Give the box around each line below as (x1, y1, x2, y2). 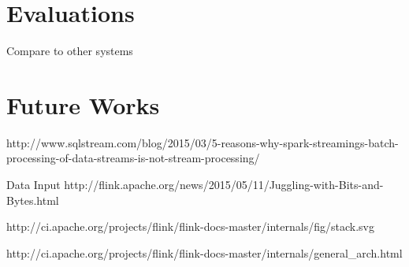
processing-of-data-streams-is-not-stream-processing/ (6, 150, 260, 166)
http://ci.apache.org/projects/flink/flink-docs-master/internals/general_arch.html (6, 244, 403, 261)
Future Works (6, 88, 160, 121)
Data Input (6, 176, 61, 193)
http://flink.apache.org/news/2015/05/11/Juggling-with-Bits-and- (64, 176, 384, 193)
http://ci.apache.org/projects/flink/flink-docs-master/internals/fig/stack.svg (6, 218, 374, 235)
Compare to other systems (6, 43, 133, 59)
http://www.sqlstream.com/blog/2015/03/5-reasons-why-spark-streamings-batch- (6, 134, 399, 150)
